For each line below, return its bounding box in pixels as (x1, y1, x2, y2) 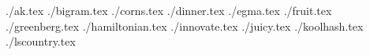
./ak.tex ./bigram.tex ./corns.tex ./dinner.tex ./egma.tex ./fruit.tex (6, 2, 332, 18)
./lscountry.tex (6, 33, 76, 49)
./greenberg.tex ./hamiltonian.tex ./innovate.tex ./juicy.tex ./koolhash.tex (6, 17, 364, 34)
